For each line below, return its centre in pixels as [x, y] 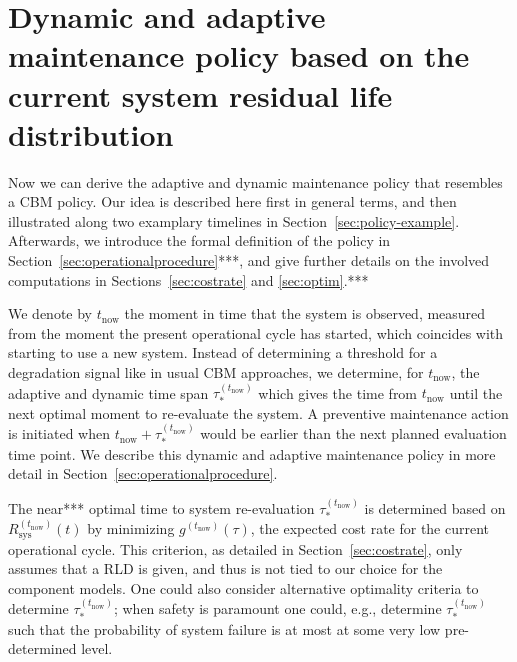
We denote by [50, 313]
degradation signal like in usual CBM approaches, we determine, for [216, 372]
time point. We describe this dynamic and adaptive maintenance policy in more [252, 453]
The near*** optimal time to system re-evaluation [161, 507]
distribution [91, 133]
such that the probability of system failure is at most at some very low [224, 628]
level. [97, 648]
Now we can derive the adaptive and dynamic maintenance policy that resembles [255, 181]
